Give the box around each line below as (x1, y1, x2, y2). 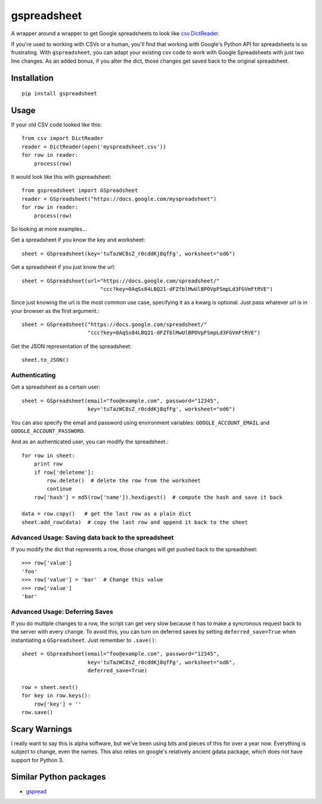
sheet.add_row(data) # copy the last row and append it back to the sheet (21, 519, 248, 526)
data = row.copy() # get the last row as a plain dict (21, 510, 192, 517)
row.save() (21, 709, 54, 715)
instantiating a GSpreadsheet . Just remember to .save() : (11, 637, 157, 644)
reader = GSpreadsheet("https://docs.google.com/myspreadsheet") (21, 195, 217, 202)
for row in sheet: (21, 452, 76, 459)
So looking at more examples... (11, 225, 87, 232)
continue (47, 486, 72, 492)
